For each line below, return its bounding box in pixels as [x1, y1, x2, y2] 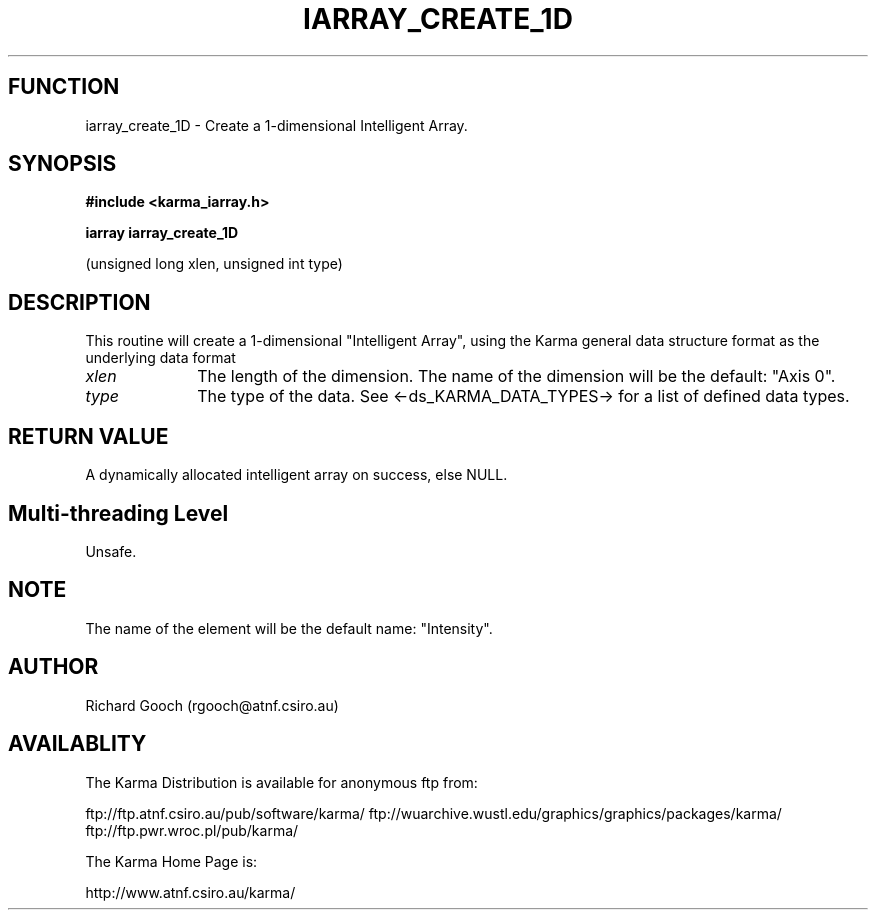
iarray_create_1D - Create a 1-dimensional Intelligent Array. [85, 116, 468, 134]
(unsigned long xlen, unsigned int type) [85, 255, 343, 273]
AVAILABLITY [8, 731, 147, 757]
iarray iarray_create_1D [85, 224, 239, 242]
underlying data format [85, 349, 236, 367]
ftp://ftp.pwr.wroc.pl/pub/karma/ [85, 821, 299, 839]
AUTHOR [8, 654, 99, 680]
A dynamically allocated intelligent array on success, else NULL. [85, 466, 508, 484]
